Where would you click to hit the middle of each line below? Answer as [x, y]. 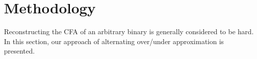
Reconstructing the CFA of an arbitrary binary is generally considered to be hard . [129, 31]
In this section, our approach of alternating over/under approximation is [114, 41]
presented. [19, 51]
